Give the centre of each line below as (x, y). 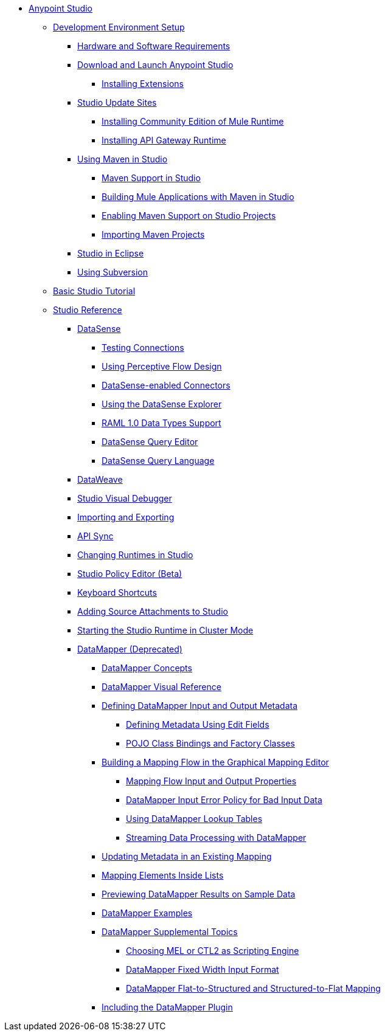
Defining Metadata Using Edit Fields (198, 724)
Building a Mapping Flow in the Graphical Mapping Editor (215, 762)
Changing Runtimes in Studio (135, 555)
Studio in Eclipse (111, 253)
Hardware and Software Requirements (154, 46)
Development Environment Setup (119, 27)
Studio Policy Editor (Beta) (130, 574)
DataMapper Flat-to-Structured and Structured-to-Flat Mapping (253, 988)
